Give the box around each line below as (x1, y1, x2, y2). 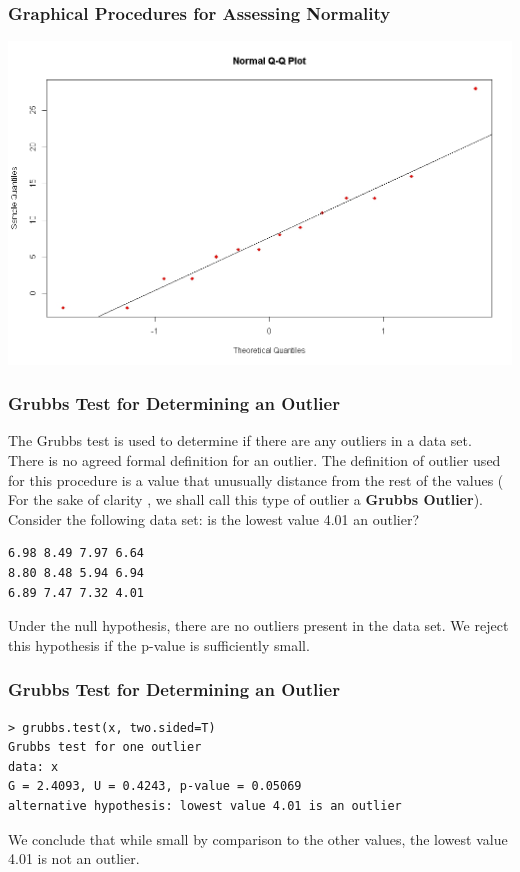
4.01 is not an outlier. (8, 848, 140, 869)
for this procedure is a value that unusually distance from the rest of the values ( (8, 469, 504, 490)
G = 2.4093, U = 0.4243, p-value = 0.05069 (8, 779, 302, 794)
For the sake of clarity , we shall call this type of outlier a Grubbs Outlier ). (8, 489, 483, 510)
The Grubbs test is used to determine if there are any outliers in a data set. (8, 430, 472, 451)
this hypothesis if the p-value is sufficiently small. (8, 634, 310, 655)
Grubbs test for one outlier (8, 740, 202, 755)
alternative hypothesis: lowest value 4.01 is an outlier (8, 798, 402, 813)
